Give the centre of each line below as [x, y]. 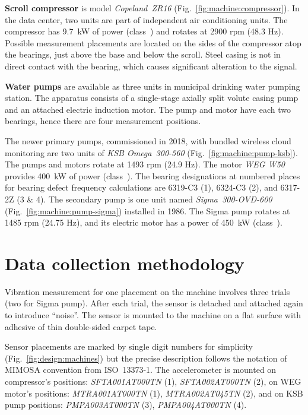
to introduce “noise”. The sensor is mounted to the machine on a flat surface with [153, 315]
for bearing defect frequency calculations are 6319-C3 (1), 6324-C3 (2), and [141, 187]
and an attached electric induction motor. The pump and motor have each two [148, 109]
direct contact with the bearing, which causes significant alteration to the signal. [151, 66]
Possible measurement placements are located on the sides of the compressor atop [153, 42]
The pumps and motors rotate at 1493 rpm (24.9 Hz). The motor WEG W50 [145, 164]
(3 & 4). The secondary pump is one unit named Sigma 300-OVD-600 [145, 199]
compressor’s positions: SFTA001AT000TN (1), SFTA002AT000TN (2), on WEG [153, 381]
